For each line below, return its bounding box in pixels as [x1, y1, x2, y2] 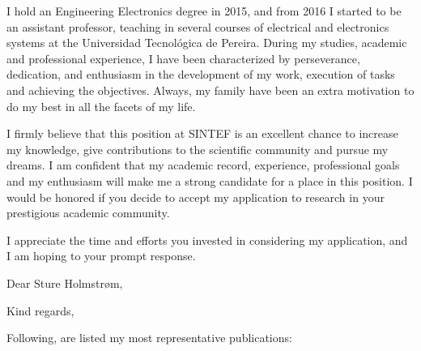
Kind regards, [6, 302, 74, 319]
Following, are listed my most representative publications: [6, 329, 292, 346]
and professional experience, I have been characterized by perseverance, [6, 49, 360, 66]
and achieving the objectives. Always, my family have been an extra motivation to [6, 81, 415, 98]
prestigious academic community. [6, 204, 170, 221]
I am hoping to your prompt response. [6, 247, 196, 264]
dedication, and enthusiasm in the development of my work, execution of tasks [6, 66, 395, 83]
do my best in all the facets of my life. [6, 97, 196, 114]
